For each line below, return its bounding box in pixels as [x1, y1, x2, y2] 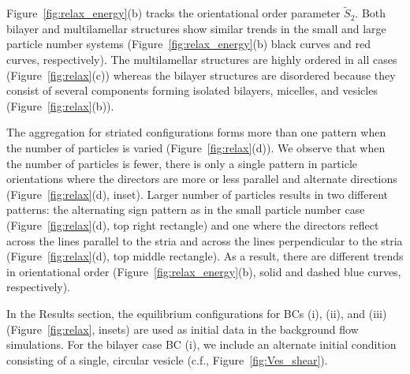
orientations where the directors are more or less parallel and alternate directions [6, 170, 397, 187]
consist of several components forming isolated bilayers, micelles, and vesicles [6, 82, 378, 99]
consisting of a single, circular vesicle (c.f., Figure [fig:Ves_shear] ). [6, 351, 328, 368]
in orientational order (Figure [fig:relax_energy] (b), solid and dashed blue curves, [6, 263, 401, 279]
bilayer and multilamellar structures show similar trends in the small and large [6, 20, 386, 36]
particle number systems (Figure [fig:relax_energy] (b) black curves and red [6, 36, 371, 52]
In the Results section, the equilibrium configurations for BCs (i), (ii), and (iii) [6, 305, 387, 321]
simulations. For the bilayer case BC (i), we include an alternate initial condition [6, 336, 397, 353]
